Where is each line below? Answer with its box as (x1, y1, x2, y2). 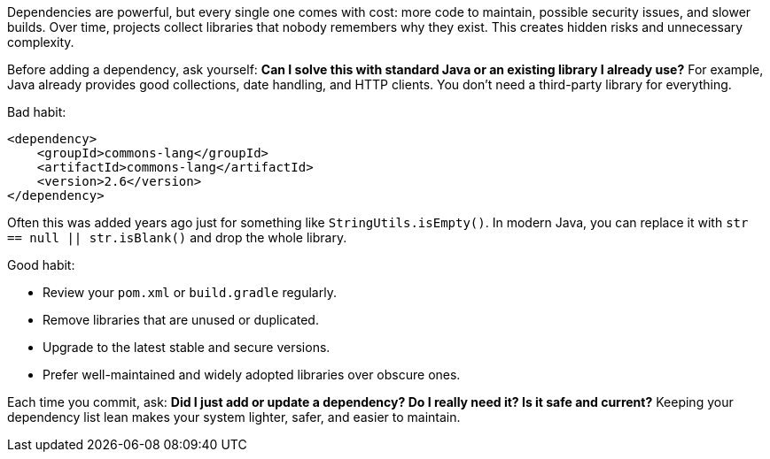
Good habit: (7, 257, 75, 272)
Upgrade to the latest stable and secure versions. (43, 340, 331, 355)
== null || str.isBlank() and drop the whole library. (7, 230, 347, 245)
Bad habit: (7, 104, 66, 119)
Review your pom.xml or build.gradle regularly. (43, 285, 337, 300)
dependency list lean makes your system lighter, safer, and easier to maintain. (7, 409, 461, 425)
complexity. (7, 34, 74, 50)
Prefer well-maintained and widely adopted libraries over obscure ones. (43, 367, 461, 382)
